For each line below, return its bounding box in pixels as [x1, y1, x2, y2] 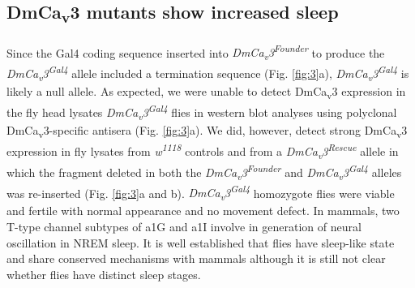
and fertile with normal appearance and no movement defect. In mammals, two [6, 202, 400, 219]
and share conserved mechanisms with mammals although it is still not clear [6, 250, 386, 267]
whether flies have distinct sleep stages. [6, 265, 201, 282]
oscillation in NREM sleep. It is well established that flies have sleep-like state [6, 234, 395, 251]
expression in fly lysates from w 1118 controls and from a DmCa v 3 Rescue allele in [6, 140, 399, 161]
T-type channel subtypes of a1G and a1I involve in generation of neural [6, 218, 362, 235]
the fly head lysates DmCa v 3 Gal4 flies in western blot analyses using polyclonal [6, 101, 397, 123]
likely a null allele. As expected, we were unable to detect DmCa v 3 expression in [6, 83, 406, 101]
